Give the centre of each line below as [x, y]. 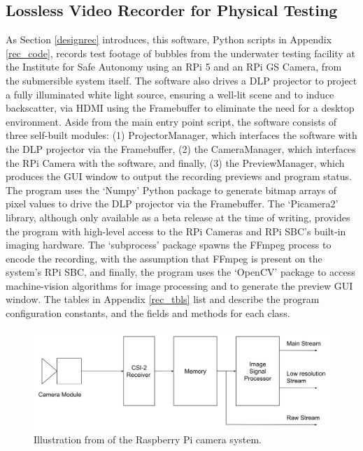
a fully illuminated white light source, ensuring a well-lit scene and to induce [170, 94]
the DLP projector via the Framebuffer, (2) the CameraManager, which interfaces [181, 148]
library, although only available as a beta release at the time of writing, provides [178, 217]
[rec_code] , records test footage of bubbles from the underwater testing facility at [180, 53]
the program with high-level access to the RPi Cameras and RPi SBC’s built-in [176, 231]
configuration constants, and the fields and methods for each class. [148, 313]
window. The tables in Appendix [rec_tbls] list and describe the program [163, 299]
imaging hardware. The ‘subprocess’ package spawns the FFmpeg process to [169, 245]
